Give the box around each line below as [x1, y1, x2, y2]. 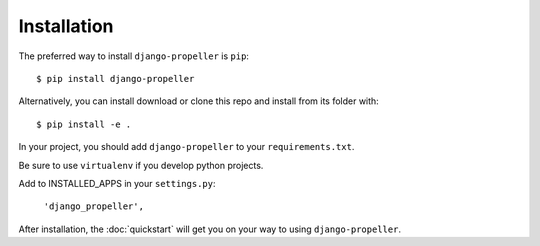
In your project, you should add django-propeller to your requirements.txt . [18, 141, 355, 153]
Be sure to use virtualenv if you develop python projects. [18, 159, 264, 171]
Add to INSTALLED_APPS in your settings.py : [18, 177, 216, 189]
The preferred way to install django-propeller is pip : [18, 50, 250, 62]
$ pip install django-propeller [36, 73, 195, 84]
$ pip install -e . [36, 118, 132, 130]
